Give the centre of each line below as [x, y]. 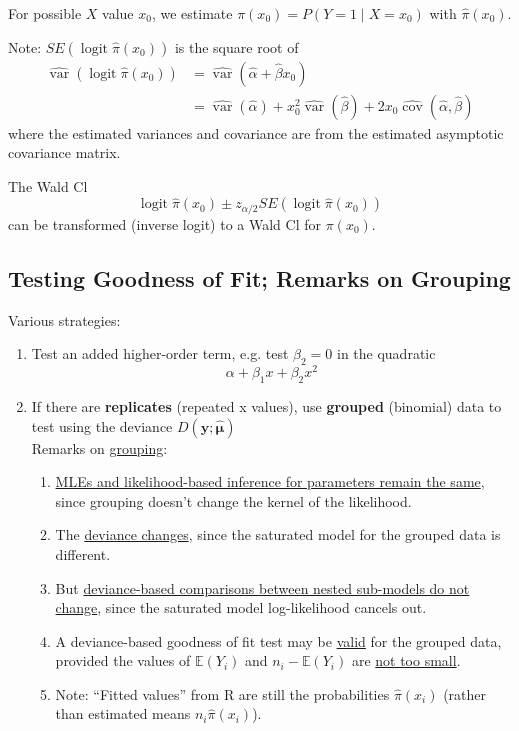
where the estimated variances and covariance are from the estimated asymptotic [256, 132]
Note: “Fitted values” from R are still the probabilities [222, 693]
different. [83, 553]
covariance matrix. [64, 152]
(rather [465, 693]
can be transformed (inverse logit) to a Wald [144, 223]
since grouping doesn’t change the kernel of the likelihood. [233, 500]
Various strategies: [64, 319]
